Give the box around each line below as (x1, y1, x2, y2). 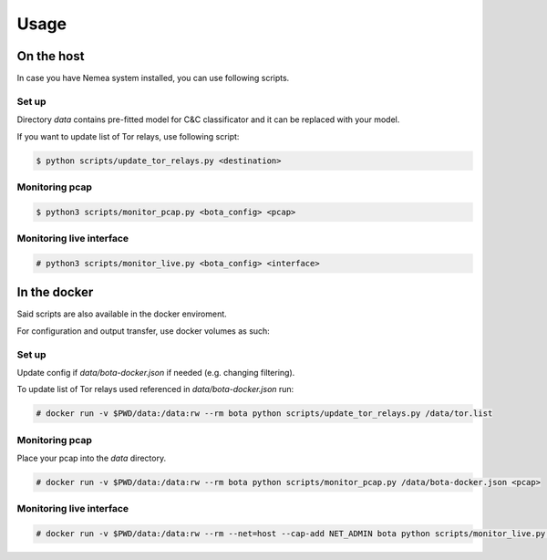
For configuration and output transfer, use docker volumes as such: (16, 325, 271, 337)
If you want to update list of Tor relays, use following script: (16, 130, 240, 141)
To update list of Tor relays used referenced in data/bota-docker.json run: (16, 384, 294, 395)
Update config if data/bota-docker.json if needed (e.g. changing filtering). (16, 367, 295, 378)
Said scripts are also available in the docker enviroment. (16, 308, 227, 319)
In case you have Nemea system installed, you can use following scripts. (16, 73, 290, 84)
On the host (16, 48, 85, 64)
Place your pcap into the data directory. (16, 452, 167, 463)
